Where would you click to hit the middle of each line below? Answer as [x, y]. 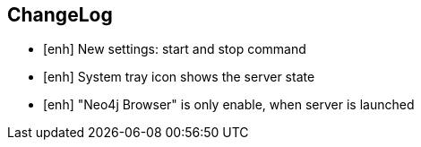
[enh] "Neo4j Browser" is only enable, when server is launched [229, 105]
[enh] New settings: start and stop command [175, 49]
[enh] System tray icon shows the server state [179, 77]
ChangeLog [60, 15]
